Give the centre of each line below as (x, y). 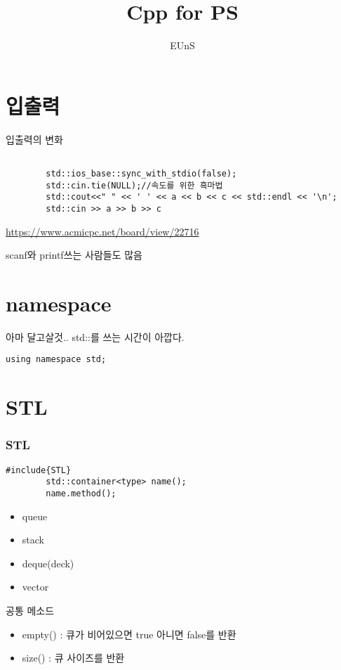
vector (35, 587)
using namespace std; (56, 360)
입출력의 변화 (34, 139)
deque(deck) (48, 563)
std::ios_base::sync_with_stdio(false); (141, 173)
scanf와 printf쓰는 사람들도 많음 (74, 255)
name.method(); (81, 494)
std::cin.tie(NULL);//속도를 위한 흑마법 (134, 185)
